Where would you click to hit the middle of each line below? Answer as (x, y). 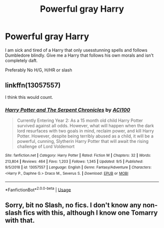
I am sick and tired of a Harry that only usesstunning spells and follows (76, 50)
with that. (20, 220)
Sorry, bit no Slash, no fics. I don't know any (73, 205)
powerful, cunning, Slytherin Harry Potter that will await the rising (83, 141)
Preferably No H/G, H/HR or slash (39, 70)
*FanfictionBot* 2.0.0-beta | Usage (38, 189)
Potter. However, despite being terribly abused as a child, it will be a (85, 136)
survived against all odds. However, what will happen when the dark (85, 126)
